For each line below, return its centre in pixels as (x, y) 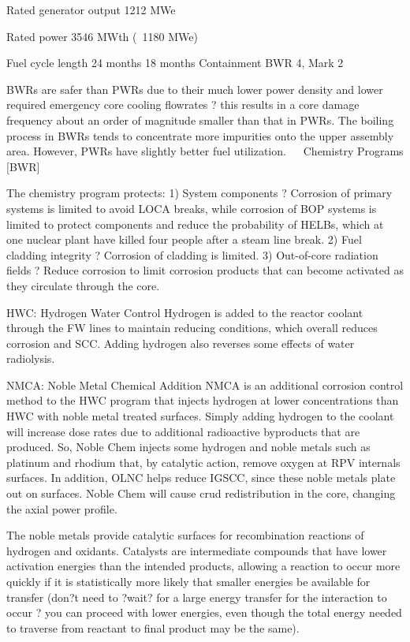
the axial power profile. (62, 508)
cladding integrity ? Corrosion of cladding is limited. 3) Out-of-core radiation (192, 254)
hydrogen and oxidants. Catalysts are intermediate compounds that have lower (197, 550)
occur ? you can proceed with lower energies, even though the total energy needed (204, 612)
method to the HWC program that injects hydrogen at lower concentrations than (203, 400)
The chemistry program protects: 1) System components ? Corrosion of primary (199, 193)
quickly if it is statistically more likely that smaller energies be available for (188, 581)
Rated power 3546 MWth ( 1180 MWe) (102, 36)
